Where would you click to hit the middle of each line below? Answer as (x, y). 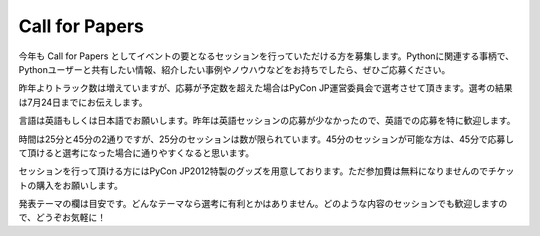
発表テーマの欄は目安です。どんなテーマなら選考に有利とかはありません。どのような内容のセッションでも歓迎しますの (263, 204)
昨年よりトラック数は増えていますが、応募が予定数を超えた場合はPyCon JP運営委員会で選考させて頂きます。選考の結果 (265, 88)
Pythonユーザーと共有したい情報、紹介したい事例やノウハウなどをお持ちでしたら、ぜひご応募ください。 (234, 69)
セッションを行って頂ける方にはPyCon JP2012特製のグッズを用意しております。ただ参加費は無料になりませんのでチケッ (266, 171)
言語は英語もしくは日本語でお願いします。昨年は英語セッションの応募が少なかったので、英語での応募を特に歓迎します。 (267, 121)
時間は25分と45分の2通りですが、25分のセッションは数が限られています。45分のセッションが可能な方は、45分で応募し (266, 139)
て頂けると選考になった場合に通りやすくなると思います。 (136, 152)
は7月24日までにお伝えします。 (83, 102)
